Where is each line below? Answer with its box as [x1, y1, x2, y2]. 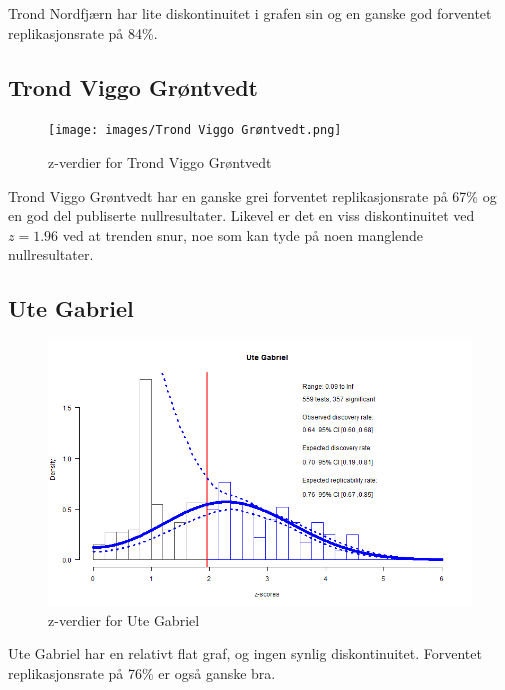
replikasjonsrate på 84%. [8, 22, 158, 43]
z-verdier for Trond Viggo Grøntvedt [48, 152, 272, 173]
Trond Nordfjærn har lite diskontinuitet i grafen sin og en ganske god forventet [8, 3, 492, 23]
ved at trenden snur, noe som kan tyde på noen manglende [62, 224, 424, 245]
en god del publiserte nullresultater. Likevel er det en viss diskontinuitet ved [8, 205, 475, 226]
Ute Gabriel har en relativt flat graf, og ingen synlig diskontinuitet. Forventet [8, 643, 482, 664]
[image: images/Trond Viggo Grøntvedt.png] [48, 123, 342, 138]
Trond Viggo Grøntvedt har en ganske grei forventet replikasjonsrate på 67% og [8, 185, 497, 206]
